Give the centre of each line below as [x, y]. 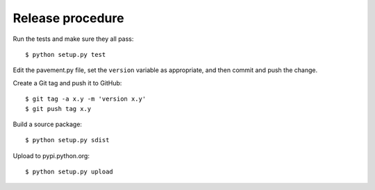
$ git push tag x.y [58, 109]
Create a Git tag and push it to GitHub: [67, 83]
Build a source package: [48, 124]
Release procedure [68, 18]
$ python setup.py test [66, 54]
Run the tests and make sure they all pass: [73, 39]
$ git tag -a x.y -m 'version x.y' [86, 99]
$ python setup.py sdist [67, 140]
